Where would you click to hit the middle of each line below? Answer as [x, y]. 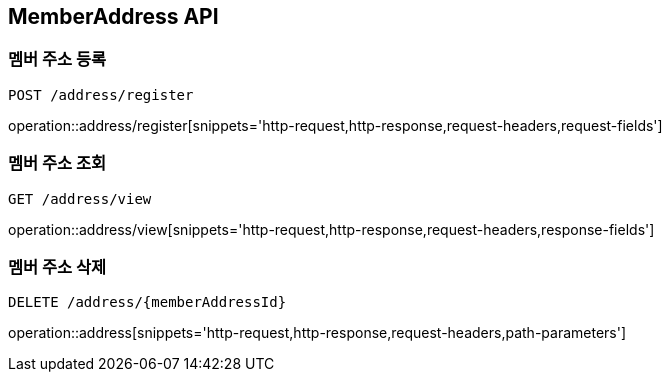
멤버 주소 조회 [57, 163]
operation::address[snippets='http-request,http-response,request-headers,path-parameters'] [317, 333]
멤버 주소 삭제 [57, 266]
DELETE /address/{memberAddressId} [147, 302]
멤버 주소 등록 [57, 59]
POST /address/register [101, 94]
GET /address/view [80, 198]
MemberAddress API [113, 16]
